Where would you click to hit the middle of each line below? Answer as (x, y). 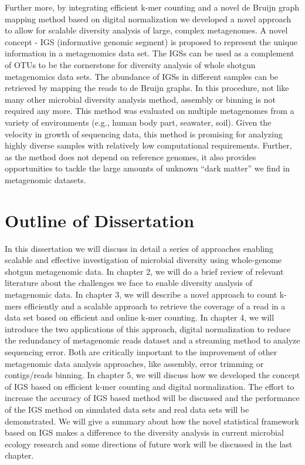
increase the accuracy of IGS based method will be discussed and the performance (152, 398)
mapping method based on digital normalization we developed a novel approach (148, 18)
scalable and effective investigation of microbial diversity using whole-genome (143, 260)
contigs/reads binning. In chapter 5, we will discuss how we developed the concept (152, 375)
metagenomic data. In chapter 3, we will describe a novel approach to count (141, 294)
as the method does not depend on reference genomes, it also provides (131, 156)
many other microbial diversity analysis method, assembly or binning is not (140, 99)
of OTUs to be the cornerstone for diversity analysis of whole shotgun (130, 64)
